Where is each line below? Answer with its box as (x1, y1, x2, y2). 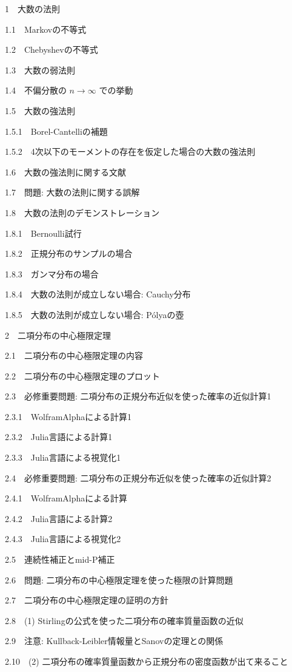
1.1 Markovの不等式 (5, 22, 87, 35)
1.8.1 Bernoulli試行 (5, 226, 82, 239)
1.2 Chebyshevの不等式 (5, 43, 98, 56)
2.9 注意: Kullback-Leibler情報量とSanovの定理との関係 (5, 634, 224, 647)
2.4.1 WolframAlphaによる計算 (5, 492, 127, 504)
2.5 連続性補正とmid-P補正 (5, 553, 115, 566)
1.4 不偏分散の (5, 84, 67, 97)
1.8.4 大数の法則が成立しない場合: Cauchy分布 (5, 288, 191, 300)
